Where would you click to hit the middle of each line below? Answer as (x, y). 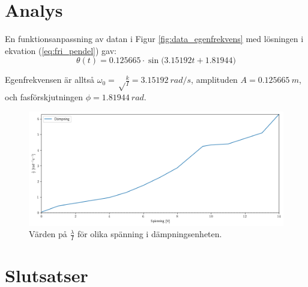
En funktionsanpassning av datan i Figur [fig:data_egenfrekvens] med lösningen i (154, 39)
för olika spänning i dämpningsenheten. (149, 234)
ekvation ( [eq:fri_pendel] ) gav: (61, 50)
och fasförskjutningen (44, 97)
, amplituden (214, 80)
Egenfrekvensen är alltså (50, 80)
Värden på (48, 234)
